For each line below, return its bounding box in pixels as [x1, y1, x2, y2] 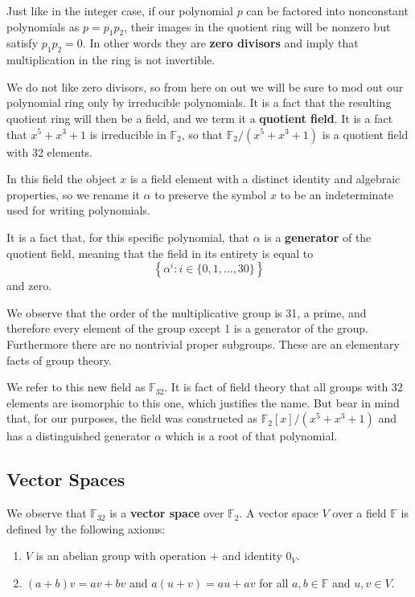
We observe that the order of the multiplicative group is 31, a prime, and [6, 304, 367, 321]
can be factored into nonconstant [246, 2, 409, 18]
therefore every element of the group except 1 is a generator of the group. [6, 320, 368, 337]
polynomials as [6, 18, 80, 35]
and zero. [6, 277, 52, 294]
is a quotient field [322, 125, 409, 142]
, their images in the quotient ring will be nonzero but [124, 18, 391, 35]
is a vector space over [109, 505, 224, 521]
